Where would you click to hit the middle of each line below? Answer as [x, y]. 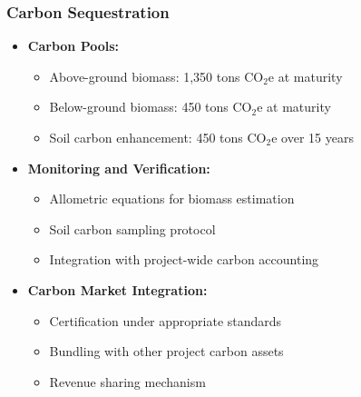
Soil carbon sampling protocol [132, 228]
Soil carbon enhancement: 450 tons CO [158, 137]
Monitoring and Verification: [119, 168]
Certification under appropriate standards [166, 320]
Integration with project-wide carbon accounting [184, 259]
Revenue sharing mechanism [127, 381]
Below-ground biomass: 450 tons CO [151, 107]
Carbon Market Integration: [117, 289]
